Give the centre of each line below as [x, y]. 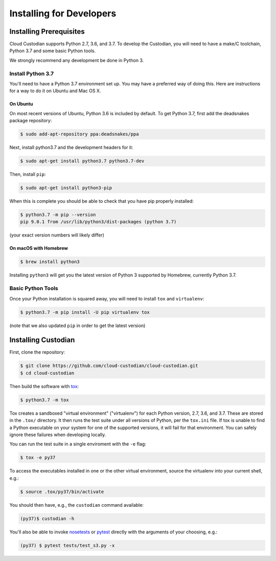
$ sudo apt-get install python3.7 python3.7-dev [82, 161]
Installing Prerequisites [47, 31]
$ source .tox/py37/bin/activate [62, 492]
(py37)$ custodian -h [47, 519]
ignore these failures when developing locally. [58, 435]
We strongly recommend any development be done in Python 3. [77, 60]
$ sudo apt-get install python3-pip [66, 188]
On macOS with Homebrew [39, 248]
